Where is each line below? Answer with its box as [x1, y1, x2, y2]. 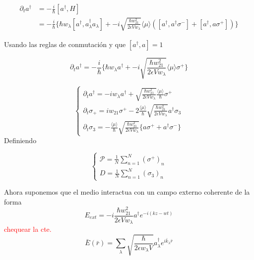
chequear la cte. [4, 224, 52, 234]
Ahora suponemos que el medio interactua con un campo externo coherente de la [4, 187, 250, 197]
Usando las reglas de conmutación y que [4, 39, 126, 49]
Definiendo [4, 135, 37, 146]
